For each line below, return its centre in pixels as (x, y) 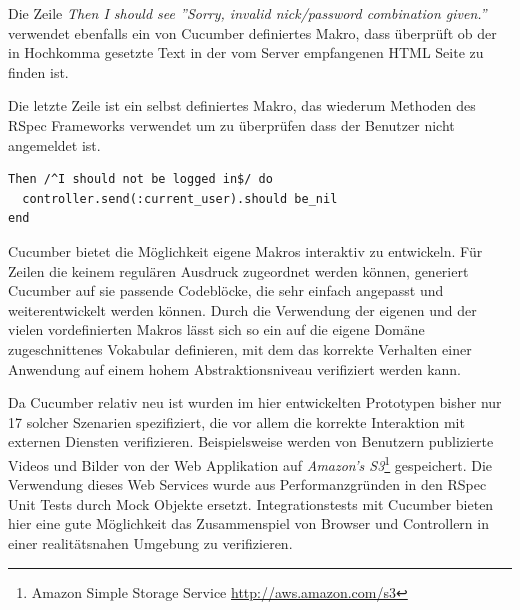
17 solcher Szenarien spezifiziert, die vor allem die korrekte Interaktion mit (236, 421)
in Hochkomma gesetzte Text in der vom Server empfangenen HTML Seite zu (246, 52)
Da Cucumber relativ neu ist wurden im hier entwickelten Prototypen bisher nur (255, 402)
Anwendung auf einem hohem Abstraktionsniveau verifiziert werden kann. (235, 368)
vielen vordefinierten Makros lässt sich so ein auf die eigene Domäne (216, 329)
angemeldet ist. (54, 144)
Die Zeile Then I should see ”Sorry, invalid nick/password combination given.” (247, 13)
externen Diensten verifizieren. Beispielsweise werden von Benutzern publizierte (251, 441)
